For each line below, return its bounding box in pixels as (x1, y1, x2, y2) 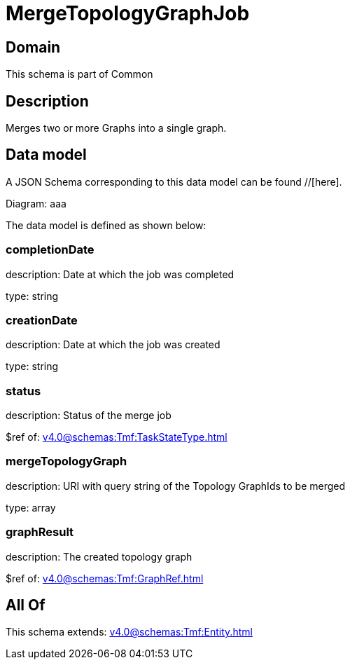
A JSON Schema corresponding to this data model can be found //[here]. (6, 175, 342, 188)
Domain (6, 38, 61, 56)
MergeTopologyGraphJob (6, 1, 250, 25)
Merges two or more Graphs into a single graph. (6, 122, 227, 135)
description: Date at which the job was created (6, 338, 220, 351)
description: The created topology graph (6, 550, 192, 563)
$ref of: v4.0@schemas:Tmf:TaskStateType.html (6, 431, 227, 444)
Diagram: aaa (6, 197, 66, 210)
